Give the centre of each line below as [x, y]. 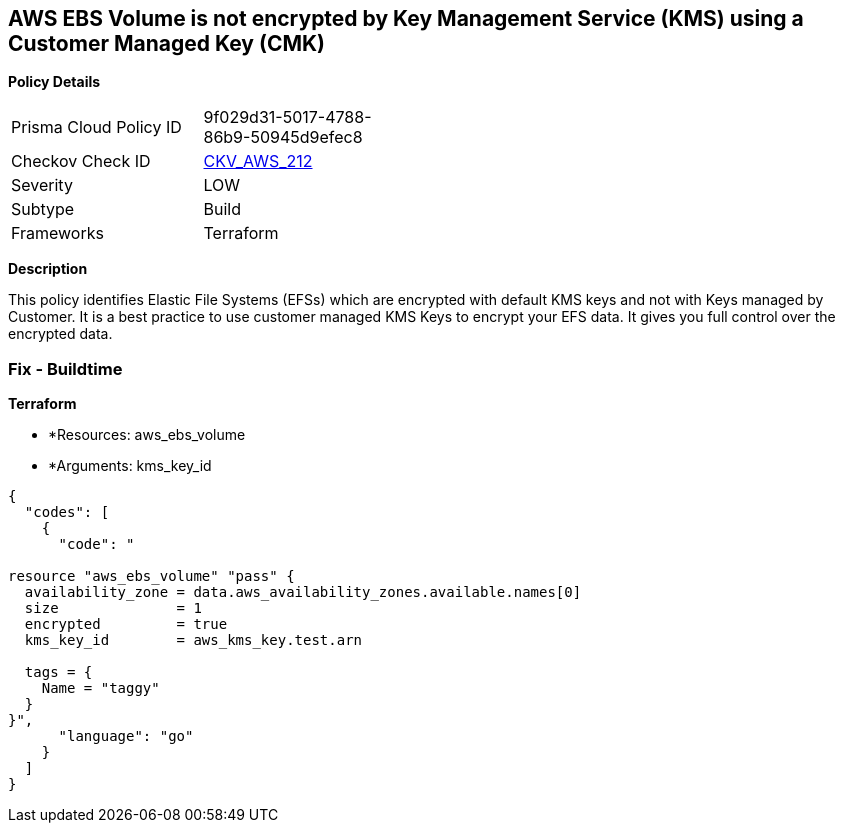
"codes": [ [67, 512]
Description [48, 269]
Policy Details [54, 82]
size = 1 [113, 608]
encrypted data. [60, 334]
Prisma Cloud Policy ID [96, 127]
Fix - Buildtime [65, 368]
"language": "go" [126, 736]
